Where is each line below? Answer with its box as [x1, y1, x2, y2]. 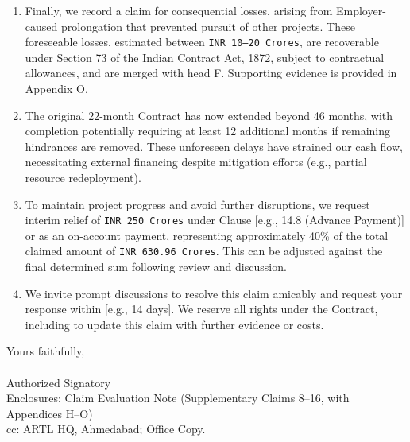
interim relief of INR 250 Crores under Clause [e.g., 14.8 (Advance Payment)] [25, 211, 404, 228]
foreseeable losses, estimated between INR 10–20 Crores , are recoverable [25, 33, 379, 50]
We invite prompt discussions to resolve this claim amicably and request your [25, 285, 403, 301]
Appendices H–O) [6, 405, 93, 421]
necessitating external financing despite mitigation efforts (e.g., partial [25, 153, 367, 170]
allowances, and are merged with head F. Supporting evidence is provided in [25, 64, 397, 81]
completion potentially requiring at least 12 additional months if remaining [25, 122, 391, 139]
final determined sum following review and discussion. [25, 258, 287, 275]
